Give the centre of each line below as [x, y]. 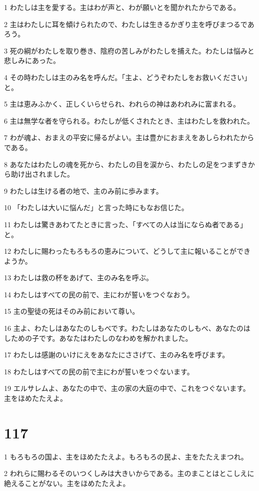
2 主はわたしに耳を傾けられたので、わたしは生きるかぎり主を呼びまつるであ [129, 24]
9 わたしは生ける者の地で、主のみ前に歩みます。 [83, 190]
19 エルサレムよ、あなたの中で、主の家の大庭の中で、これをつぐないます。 [127, 388]
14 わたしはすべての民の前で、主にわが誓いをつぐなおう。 [99, 294]
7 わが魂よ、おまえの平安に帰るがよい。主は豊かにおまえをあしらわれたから [129, 137]
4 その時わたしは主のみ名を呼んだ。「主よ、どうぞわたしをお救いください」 [128, 77]
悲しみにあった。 [32, 60]
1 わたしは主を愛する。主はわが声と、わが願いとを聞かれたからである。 [122, 7]
